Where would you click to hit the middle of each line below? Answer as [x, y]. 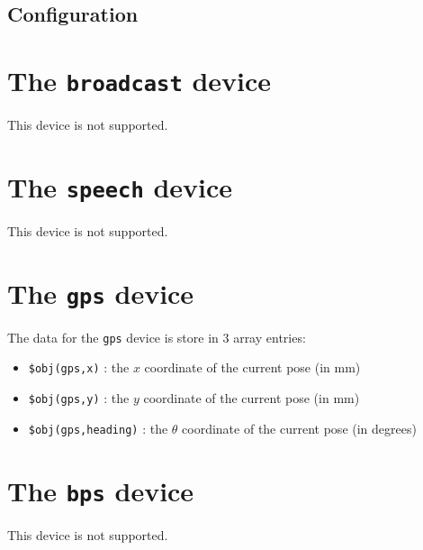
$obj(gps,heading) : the [98, 428]
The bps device [101, 490]
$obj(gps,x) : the [79, 367]
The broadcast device [139, 80]
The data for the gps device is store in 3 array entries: [157, 337]
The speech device [120, 186]
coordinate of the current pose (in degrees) [299, 428]
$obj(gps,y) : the [79, 398]
